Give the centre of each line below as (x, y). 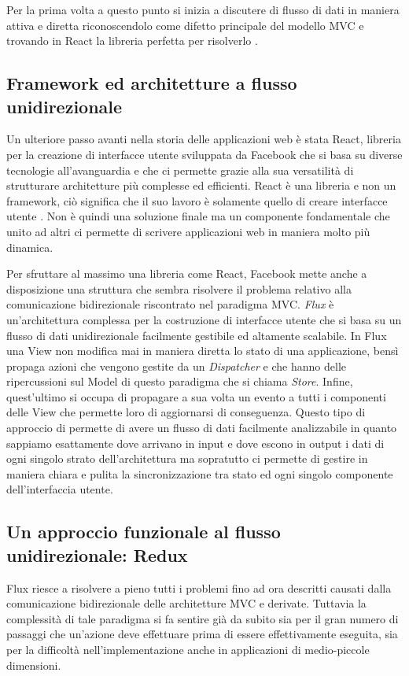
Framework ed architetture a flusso (152, 83)
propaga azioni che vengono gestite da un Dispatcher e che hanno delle (176, 366)
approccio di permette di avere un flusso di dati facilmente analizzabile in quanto (202, 428)
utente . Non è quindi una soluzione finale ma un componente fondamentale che (198, 216)
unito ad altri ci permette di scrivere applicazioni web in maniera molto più (188, 231)
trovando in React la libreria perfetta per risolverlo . (132, 41)
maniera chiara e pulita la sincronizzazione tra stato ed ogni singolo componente (200, 473)
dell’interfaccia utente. (60, 489)
